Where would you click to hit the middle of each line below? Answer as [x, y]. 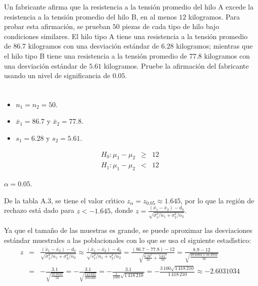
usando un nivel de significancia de [57, 75]
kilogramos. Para [214, 16]
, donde [122, 210]
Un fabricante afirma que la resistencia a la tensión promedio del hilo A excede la [129, 7]
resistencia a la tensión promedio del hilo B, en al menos [90, 16]
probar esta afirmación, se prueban [57, 26]
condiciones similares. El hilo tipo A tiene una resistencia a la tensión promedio [126, 36]
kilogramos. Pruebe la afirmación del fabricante [176, 65]
